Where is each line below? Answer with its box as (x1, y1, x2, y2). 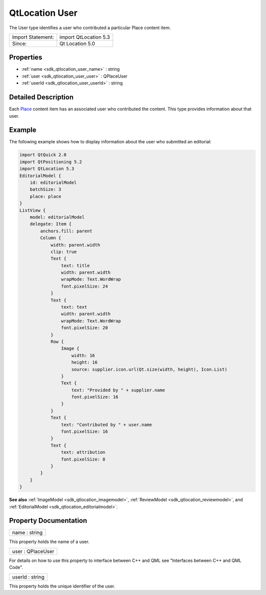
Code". (9, 564, 23, 570)
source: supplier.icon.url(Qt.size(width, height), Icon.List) (71, 366, 228, 372)
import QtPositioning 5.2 (19, 159, 82, 165)
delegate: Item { (30, 221, 72, 227)
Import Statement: (12, 34, 54, 41)
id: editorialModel (30, 179, 77, 185)
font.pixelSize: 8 (61, 456, 105, 462)
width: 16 (71, 352, 96, 358)
